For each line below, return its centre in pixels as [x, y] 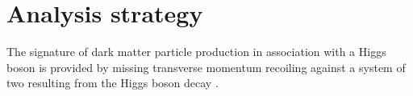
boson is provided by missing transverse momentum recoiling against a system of [206, 67]
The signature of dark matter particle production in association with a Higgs [196, 52]
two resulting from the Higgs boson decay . [113, 83]
